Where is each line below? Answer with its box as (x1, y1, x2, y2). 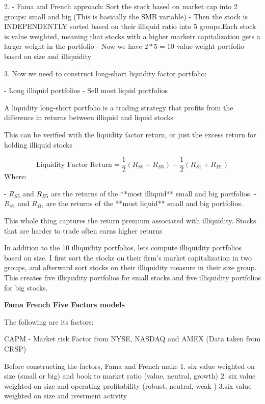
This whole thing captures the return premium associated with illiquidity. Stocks (4, 215, 256, 225)
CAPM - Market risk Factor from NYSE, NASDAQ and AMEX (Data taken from (4, 333, 261, 344)
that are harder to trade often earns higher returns (4, 225, 163, 236)
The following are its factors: (4, 316, 94, 327)
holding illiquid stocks (4, 139, 72, 150)
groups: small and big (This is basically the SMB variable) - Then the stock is (4, 11, 248, 21)
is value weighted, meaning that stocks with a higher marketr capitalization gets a (4, 31, 260, 41)
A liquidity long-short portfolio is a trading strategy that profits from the (4, 102, 233, 112)
